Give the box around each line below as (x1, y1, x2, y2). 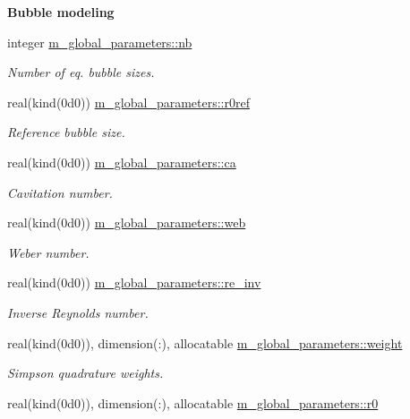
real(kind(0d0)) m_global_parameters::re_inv (7, 273, 261, 292)
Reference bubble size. (7, 123, 125, 141)
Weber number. (7, 243, 90, 261)
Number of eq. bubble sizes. (7, 63, 155, 81)
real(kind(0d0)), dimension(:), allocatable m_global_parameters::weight (7, 333, 403, 352)
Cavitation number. (7, 183, 113, 201)
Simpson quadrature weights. (7, 363, 164, 382)
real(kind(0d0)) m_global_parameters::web (7, 213, 246, 232)
